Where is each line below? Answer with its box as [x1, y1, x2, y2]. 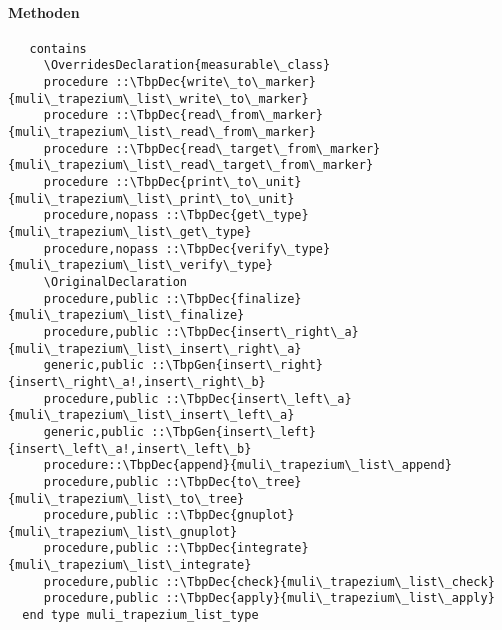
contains [29, 41, 87, 56]
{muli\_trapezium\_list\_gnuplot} [8, 524, 238, 539]
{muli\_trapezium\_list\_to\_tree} [8, 491, 245, 506]
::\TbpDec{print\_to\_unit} [115, 175, 302, 190]
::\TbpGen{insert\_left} [151, 424, 316, 439]
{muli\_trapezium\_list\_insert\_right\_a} [8, 341, 302, 356]
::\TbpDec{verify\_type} [165, 241, 331, 256]
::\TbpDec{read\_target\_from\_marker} [115, 141, 381, 156]
